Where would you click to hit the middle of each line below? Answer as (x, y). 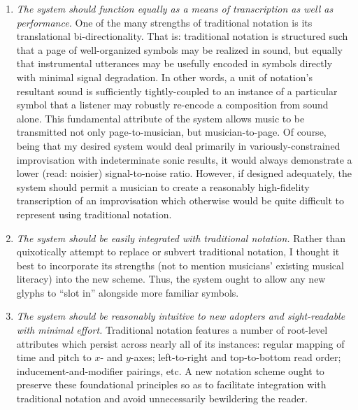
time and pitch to (54, 357)
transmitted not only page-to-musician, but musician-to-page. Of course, (171, 132)
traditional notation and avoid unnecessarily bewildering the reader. (162, 398)
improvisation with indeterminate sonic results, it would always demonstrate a (184, 159)
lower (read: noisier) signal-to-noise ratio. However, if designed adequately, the (184, 173)
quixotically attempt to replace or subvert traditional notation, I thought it (178, 252)
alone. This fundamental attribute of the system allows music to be (160, 118)
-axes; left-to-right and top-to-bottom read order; (236, 357)
